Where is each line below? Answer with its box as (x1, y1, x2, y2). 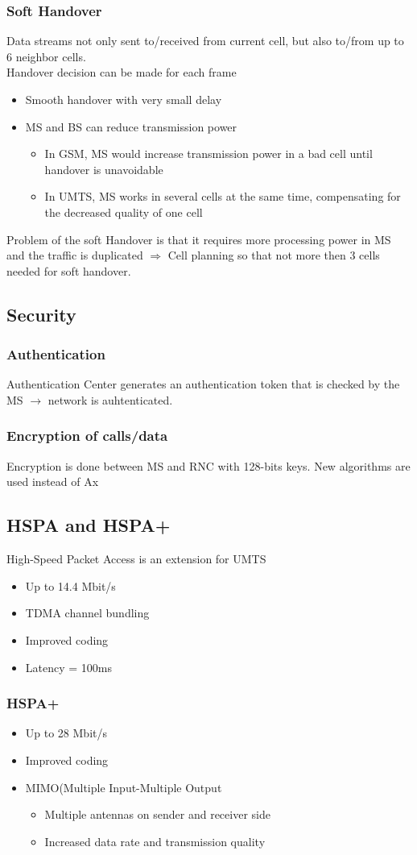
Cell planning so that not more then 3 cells (167, 247, 380, 264)
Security (6, 301, 76, 326)
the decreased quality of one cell (44, 203, 203, 220)
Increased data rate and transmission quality (44, 832, 266, 849)
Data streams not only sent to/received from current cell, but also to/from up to (6, 32, 404, 49)
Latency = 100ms (25, 658, 112, 675)
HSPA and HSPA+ (6, 513, 171, 537)
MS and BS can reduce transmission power (25, 118, 237, 135)
